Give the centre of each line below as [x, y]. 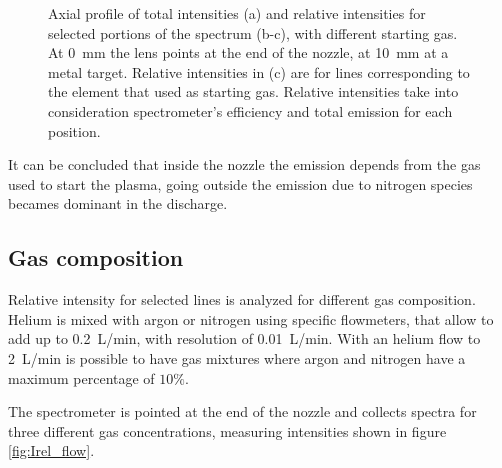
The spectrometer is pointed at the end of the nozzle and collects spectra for [242, 411]
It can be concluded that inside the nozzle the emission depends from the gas [244, 164]
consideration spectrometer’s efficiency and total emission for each [250, 110]
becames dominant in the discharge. [118, 203]
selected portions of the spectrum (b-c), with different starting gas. [253, 32]
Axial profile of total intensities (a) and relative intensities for [237, 13]
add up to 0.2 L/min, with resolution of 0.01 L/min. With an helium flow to [244, 338]
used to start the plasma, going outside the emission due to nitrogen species [240, 183]
